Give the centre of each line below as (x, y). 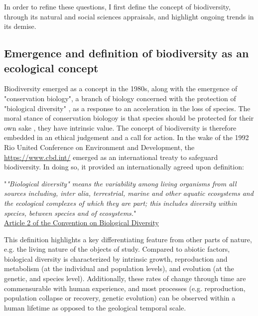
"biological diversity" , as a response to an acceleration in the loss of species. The (127, 108)
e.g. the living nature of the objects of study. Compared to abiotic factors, (117, 249)
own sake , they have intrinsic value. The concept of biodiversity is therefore (120, 127)
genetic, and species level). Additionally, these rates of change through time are (125, 278)
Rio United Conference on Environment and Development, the (99, 147)
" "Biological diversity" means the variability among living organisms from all (120, 183)
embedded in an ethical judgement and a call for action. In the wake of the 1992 (127, 137)
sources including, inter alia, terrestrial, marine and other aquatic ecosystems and (129, 193)
